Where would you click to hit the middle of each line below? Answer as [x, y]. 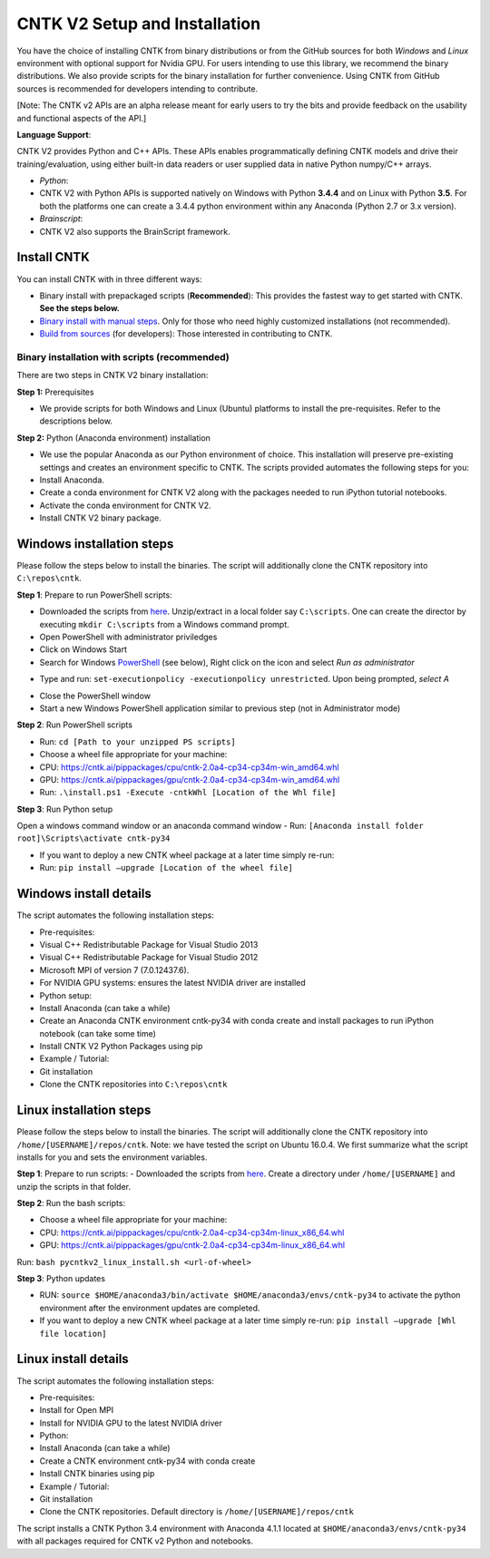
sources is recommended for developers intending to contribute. [137, 88]
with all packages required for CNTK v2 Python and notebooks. [135, 1541]
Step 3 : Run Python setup [65, 809]
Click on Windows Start [83, 649]
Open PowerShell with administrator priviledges [128, 637]
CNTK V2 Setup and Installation [139, 24]
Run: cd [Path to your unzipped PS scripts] [137, 741]
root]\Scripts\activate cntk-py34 [93, 838]
